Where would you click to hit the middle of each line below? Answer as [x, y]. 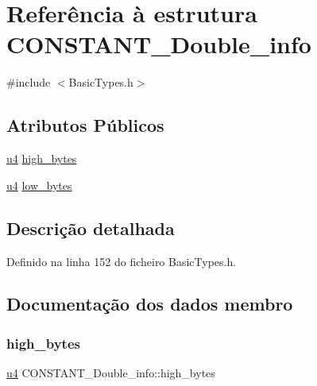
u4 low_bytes [39, 185]
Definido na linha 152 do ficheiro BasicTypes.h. [122, 261]
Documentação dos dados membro [150, 304]
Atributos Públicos [85, 125]
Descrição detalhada [91, 228]
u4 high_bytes [42, 158]
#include [29, 82]
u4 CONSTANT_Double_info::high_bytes [111, 373]
